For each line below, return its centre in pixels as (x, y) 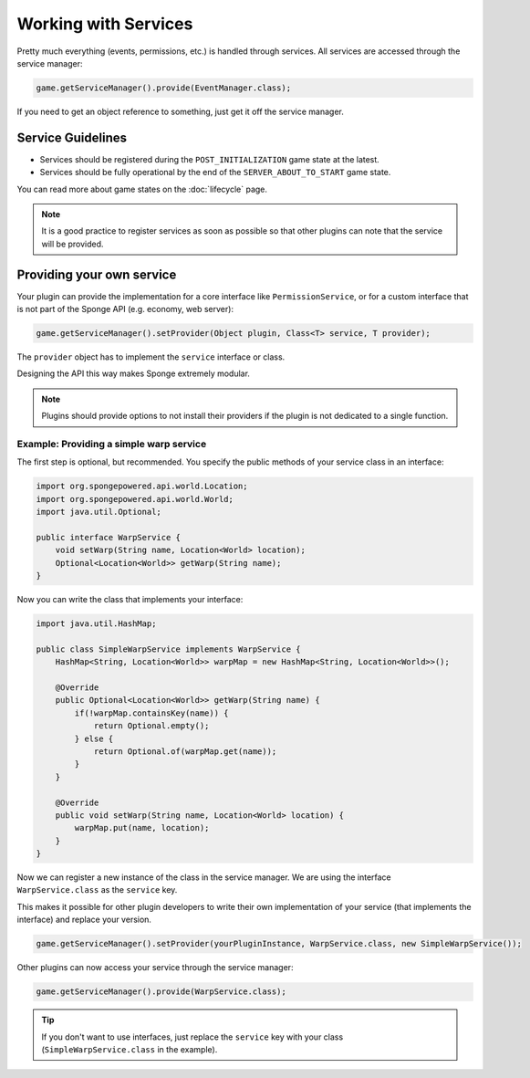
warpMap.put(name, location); (142, 828)
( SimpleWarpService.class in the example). (130, 1049)
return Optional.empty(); (151, 726)
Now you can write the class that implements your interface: (130, 600)
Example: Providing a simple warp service (112, 444)
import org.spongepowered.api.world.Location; (142, 487)
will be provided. (73, 244)
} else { (94, 738)
